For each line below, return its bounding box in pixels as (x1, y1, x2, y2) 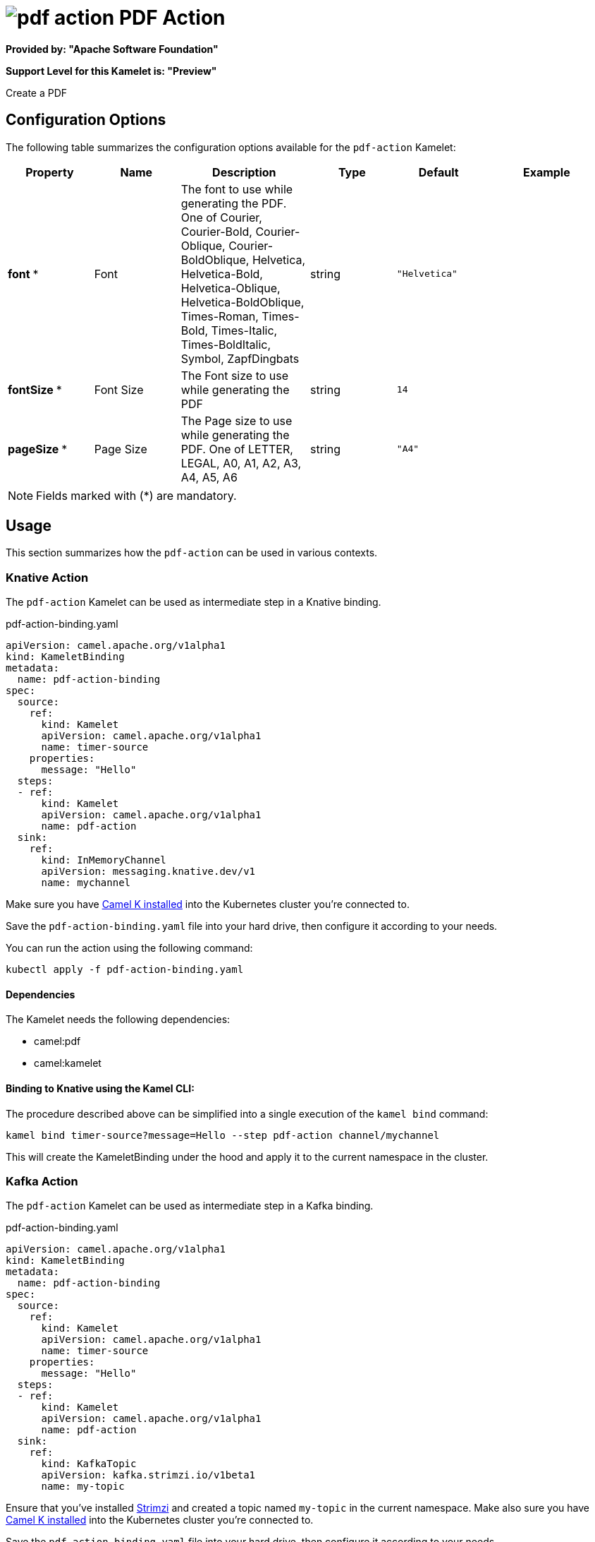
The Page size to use (180, 413, 293, 428)
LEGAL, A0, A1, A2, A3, (180, 455, 302, 470)
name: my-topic (41, 1481, 125, 1493)
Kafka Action (6, 1174, 78, 1188)
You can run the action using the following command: (6, 942, 253, 955)
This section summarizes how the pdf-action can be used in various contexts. (6, 546, 378, 559)
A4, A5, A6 (180, 470, 238, 484)
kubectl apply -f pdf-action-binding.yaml (6, 964, 244, 976)
